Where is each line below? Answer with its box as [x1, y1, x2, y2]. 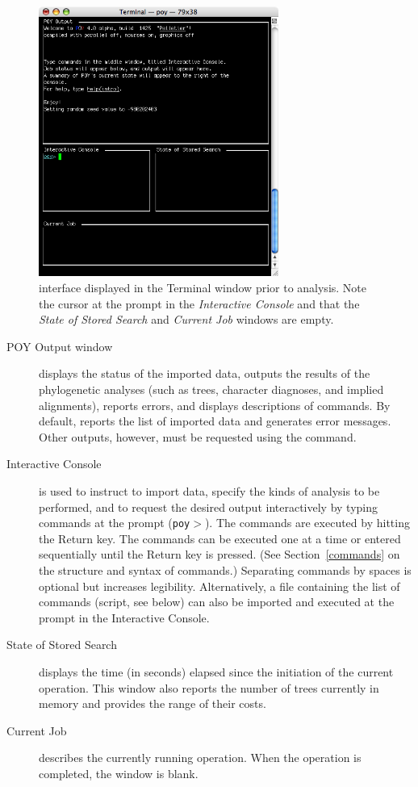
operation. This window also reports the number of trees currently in [39, 679, 379, 696]
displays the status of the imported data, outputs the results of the [39, 365, 370, 382]
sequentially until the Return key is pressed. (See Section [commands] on [39, 546, 400, 563]
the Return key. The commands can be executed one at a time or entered [39, 530, 401, 546]
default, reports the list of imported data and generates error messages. [39, 412, 391, 429]
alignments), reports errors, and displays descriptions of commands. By [39, 396, 391, 413]
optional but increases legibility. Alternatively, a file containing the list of [39, 577, 400, 594]
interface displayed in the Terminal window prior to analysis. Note [39, 279, 367, 295]
